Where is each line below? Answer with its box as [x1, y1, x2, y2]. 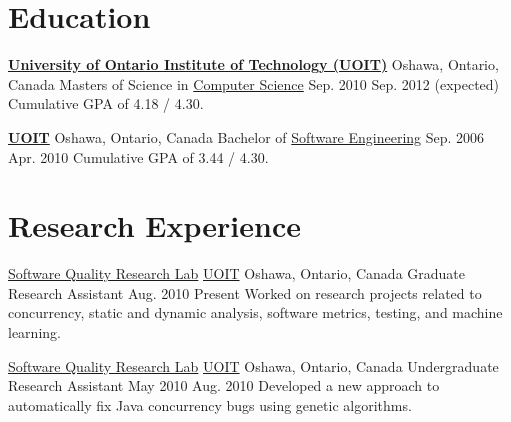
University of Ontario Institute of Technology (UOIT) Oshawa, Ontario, [8, 54, 499, 75]
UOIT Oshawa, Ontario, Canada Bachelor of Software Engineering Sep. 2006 [8, 126, 485, 147]
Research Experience [8, 205, 301, 246]
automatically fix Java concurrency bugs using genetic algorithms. [8, 394, 412, 415]
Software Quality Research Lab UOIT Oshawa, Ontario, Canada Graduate [8, 263, 466, 284]
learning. [8, 322, 61, 342]
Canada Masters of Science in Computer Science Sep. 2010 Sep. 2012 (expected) [8, 73, 500, 94]
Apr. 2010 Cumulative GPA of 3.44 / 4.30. [8, 146, 269, 167]
